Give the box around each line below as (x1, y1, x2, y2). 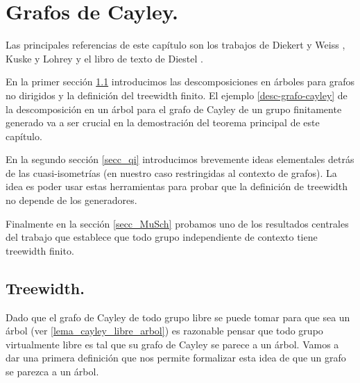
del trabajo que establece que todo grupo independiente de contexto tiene (6, 230, 318, 244)
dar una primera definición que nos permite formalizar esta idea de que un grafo (6, 350, 346, 365)
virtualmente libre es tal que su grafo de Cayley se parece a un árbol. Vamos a (6, 337, 339, 351)
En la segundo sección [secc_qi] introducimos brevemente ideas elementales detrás (6, 152, 354, 167)
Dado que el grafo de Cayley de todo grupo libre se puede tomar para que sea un (6, 309, 350, 324)
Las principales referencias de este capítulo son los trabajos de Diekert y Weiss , (6, 37, 345, 52)
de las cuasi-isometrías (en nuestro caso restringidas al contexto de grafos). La (6, 165, 337, 180)
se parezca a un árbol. (6, 364, 99, 379)
